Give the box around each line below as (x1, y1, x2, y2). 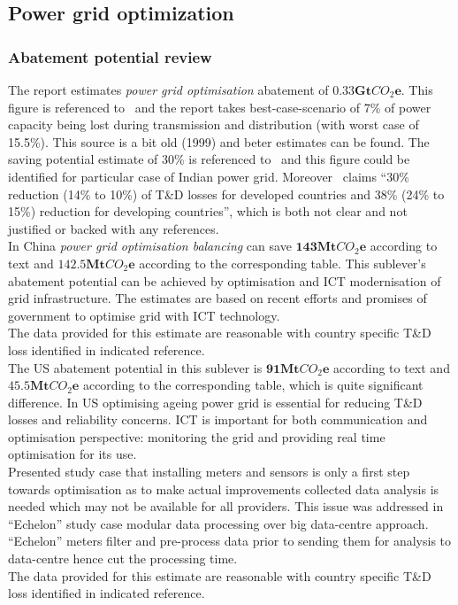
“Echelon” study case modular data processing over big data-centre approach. (8, 514, 429, 532)
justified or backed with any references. (8, 219, 219, 237)
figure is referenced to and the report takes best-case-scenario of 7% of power (8, 97, 431, 116)
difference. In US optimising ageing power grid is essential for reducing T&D (8, 392, 423, 411)
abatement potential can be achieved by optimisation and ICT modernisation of (8, 271, 441, 290)
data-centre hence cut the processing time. (8, 549, 238, 568)
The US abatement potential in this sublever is (8, 358, 263, 376)
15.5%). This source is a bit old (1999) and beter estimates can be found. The (8, 132, 430, 151)
